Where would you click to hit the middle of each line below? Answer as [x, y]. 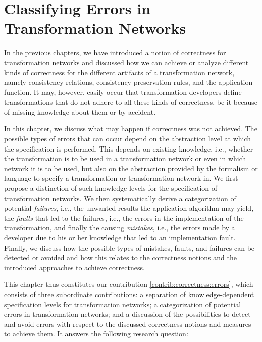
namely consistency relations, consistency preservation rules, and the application [128, 82]
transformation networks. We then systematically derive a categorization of [120, 198]
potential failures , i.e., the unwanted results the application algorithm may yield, [129, 208]
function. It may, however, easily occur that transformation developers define [123, 92]
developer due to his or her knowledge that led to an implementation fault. [120, 237]
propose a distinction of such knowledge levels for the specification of [111, 188]
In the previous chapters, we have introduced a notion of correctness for [115, 52]
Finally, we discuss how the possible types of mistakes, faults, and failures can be [129, 247]
